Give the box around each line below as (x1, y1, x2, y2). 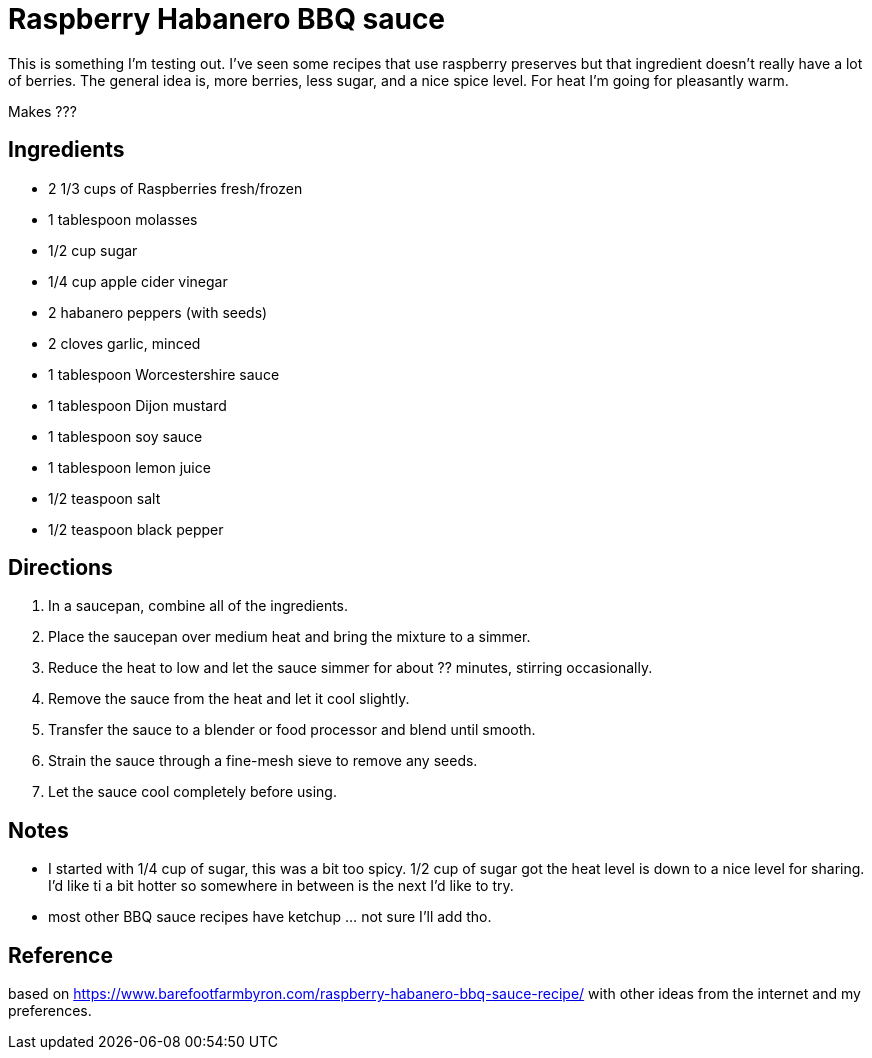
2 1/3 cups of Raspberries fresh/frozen (48, 179, 303, 197)
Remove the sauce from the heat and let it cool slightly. (48, 690, 410, 708)
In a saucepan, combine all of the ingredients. (48, 597, 349, 615)
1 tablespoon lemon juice (48, 458, 211, 476)
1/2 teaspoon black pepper (48, 520, 224, 538)
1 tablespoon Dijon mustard (48, 396, 227, 414)
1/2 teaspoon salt (48, 489, 161, 507)
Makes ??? (8, 102, 77, 120)
